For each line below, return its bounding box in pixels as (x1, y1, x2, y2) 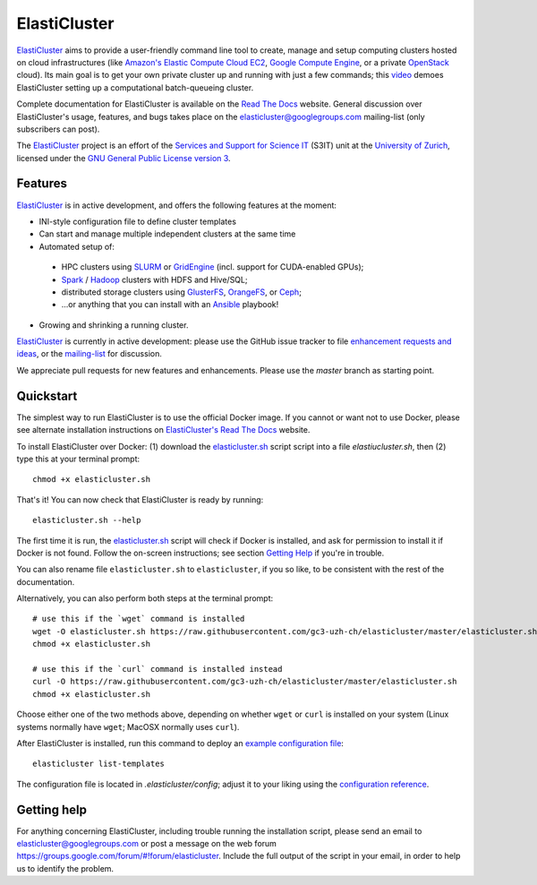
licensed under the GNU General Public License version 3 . (16, 152, 232, 163)
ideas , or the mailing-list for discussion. (16, 348, 163, 359)
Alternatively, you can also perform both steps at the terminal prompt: (16, 593, 274, 604)
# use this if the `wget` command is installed (32, 614, 245, 624)
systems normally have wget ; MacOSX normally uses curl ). (16, 721, 240, 732)
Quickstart (16, 388, 78, 403)
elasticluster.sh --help (32, 515, 141, 526)
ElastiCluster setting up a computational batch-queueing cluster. (16, 82, 254, 93)
